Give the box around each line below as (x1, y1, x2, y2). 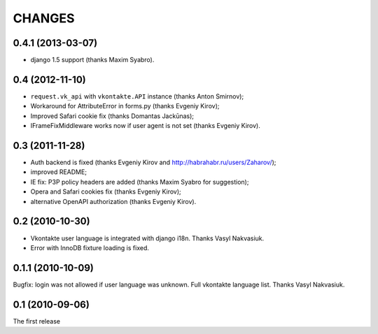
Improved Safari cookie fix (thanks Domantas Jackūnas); (30, 112, 195, 120)
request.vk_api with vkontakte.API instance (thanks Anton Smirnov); (30, 92, 244, 101)
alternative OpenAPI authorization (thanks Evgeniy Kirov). (30, 197, 197, 205)
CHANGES (13, 10, 75, 26)
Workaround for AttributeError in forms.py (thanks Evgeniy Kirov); (30, 102, 220, 110)
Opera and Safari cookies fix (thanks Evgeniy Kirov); (30, 187, 181, 196)
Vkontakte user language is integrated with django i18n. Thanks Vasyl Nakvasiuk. (30, 234, 265, 242)
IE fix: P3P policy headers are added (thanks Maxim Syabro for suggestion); (30, 177, 249, 186)
